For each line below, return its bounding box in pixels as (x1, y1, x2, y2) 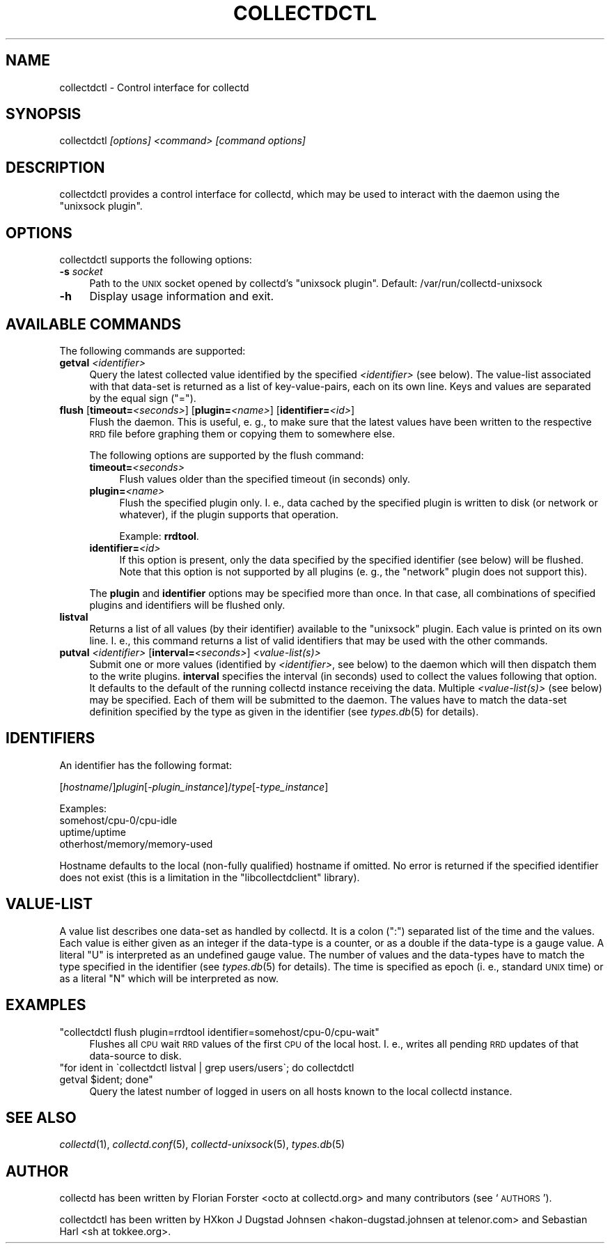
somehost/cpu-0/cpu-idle (59, 814, 178, 826)
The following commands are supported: (59, 344, 246, 357)
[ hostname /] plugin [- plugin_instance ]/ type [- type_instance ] (59, 780, 329, 793)
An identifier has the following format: (59, 759, 233, 771)
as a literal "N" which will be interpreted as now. (59, 972, 279, 984)
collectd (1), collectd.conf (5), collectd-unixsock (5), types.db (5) (59, 1138, 345, 1151)
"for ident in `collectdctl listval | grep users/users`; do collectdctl (59, 1061, 354, 1073)
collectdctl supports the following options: (59, 254, 252, 266)
